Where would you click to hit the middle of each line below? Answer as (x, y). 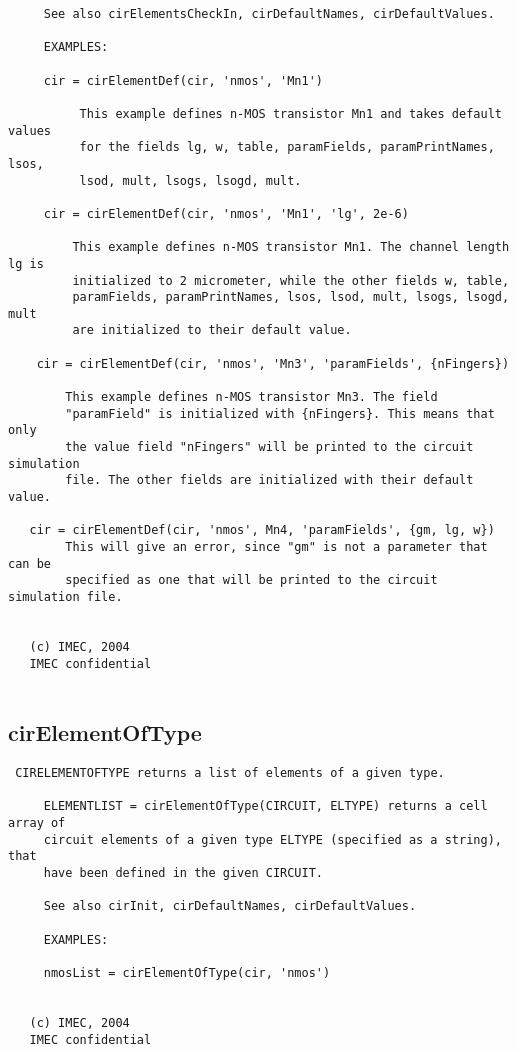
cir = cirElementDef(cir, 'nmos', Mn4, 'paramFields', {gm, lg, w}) (262, 530)
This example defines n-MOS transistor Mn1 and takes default (290, 113)
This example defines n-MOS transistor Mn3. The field (251, 397)
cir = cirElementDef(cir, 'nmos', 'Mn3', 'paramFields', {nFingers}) (273, 363)
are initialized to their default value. (212, 330)
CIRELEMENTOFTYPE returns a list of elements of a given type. (230, 773)
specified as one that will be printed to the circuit (251, 580)
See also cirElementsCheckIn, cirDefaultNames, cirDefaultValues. (269, 14)
